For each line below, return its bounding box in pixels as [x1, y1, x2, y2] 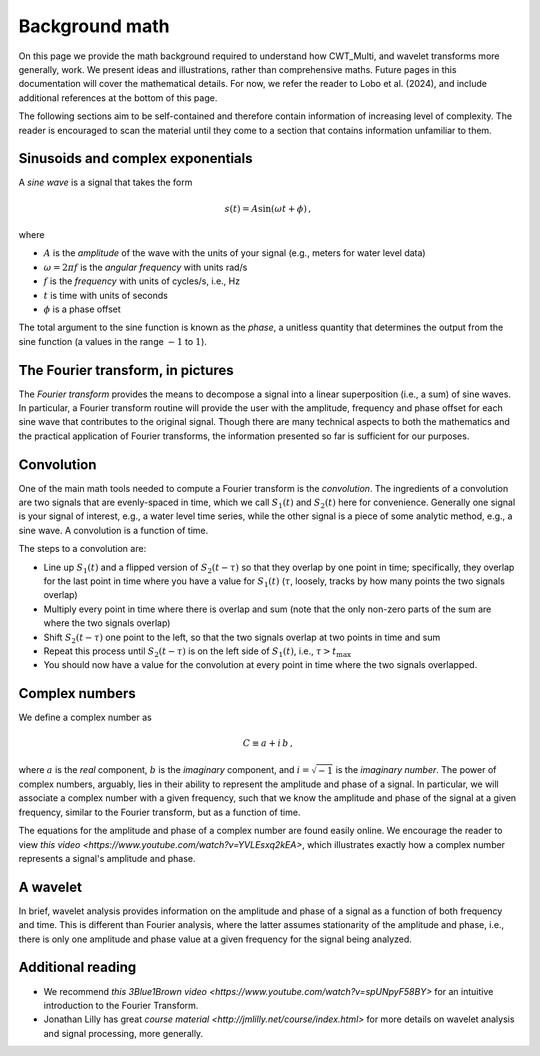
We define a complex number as [18, 711, 152, 724]
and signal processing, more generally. [43, 1027, 204, 1039]
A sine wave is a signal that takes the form [18, 176, 193, 189]
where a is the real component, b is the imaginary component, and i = [18, 763, 310, 775]
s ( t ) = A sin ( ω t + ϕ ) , [224, 203, 312, 214]
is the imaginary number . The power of [335, 763, 497, 775]
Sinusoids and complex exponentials [18, 150, 254, 167]
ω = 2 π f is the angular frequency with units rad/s [43, 261, 248, 273]
